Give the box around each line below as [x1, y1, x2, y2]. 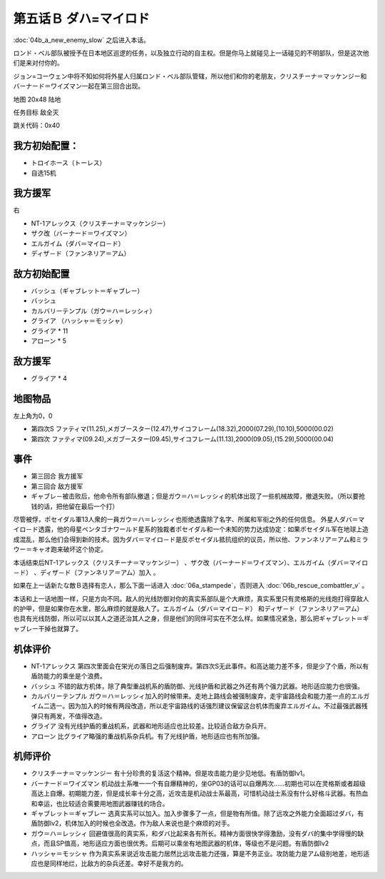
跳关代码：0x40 [13, 121, 61, 130]
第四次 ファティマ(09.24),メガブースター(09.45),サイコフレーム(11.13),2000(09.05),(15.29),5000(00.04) [31, 434, 334, 443]
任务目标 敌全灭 [13, 108, 59, 116]
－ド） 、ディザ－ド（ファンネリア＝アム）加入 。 [13, 568, 160, 576]
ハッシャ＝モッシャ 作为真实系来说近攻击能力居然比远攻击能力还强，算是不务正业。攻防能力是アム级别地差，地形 [31, 849, 364, 858]
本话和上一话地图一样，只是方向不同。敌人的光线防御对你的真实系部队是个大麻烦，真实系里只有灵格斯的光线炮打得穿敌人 [13, 594, 369, 603]
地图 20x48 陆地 [13, 95, 61, 104]
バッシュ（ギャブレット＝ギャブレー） [31, 286, 144, 295]
